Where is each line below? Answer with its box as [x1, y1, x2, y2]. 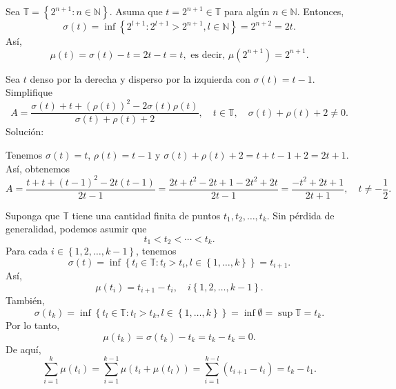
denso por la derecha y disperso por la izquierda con [30, 71, 250, 86]
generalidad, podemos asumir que [6, 221, 147, 236]
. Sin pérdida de [266, 208, 335, 222]
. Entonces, [297, 4, 344, 18]
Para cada [6, 243, 48, 258]
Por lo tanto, [6, 318, 60, 332]
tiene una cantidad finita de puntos [72, 208, 221, 222]
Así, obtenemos [6, 161, 70, 175]
